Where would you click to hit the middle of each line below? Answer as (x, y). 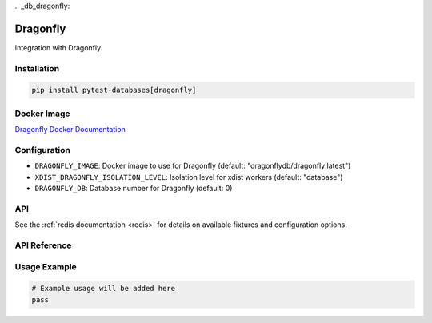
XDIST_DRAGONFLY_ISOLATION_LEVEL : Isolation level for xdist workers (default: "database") (189, 177)
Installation (37, 68)
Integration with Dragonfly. (59, 47)
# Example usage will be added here (104, 289)
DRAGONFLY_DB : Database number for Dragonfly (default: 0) (134, 189)
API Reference (43, 245)
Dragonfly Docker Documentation (70, 130)
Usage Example (46, 266)
